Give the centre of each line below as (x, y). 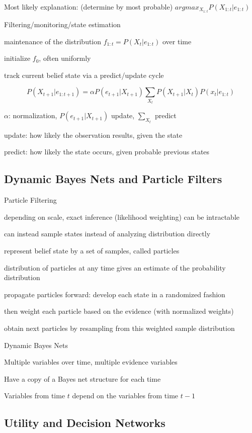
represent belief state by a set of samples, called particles (92, 251)
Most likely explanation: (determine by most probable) (89, 7)
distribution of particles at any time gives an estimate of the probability (115, 267)
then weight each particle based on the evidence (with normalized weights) (119, 311)
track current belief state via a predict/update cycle (84, 75)
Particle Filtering (30, 200)
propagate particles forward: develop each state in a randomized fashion (115, 294)
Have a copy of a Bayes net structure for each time (82, 378)
